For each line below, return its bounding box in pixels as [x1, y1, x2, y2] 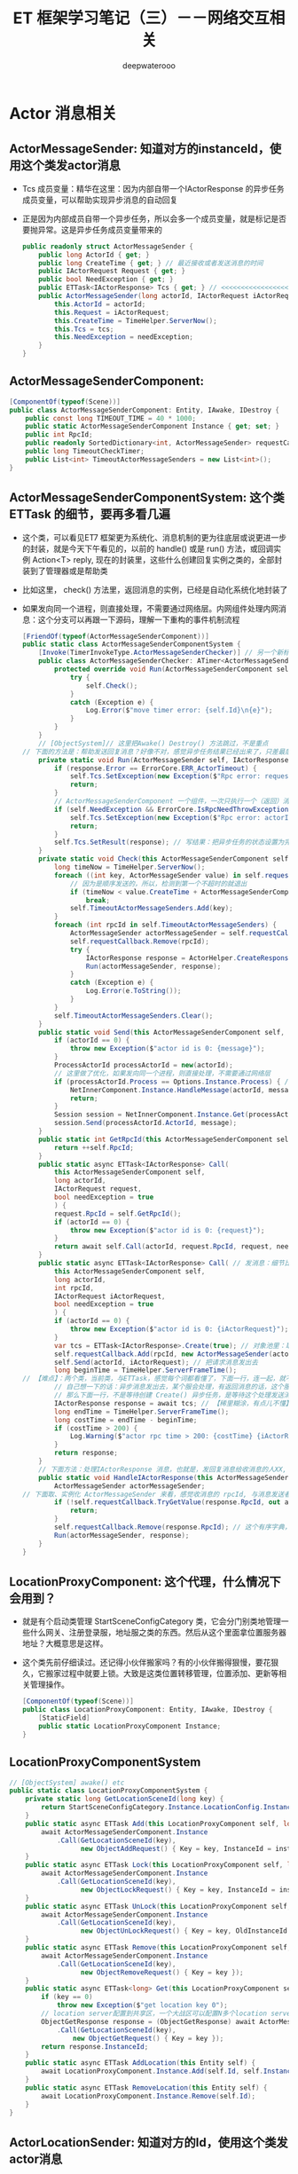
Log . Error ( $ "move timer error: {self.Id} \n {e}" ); [85, 706, 273, 715]
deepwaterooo [122, 59, 176, 71]
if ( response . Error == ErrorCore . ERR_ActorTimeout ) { [54, 764, 257, 773]
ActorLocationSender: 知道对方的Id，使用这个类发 [9, 2135, 288, 2150]
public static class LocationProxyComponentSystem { [9, 1786, 208, 1795]
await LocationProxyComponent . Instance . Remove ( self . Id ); [41, 2091, 255, 2100]
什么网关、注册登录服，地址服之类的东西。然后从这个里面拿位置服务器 [29, 1627, 286, 1638]
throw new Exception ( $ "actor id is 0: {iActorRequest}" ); [69, 1325, 289, 1334]
